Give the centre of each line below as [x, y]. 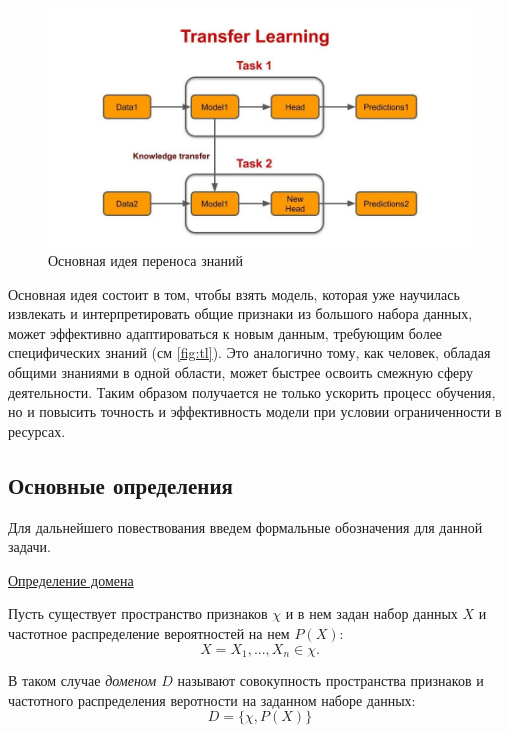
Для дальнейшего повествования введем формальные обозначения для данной [245, 526]
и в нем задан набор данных [371, 613]
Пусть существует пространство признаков [138, 613]
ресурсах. [37, 430]
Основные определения [120, 484]
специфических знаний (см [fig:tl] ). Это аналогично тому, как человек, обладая [249, 352]
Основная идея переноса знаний [145, 260]
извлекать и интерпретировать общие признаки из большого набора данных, [240, 313]
